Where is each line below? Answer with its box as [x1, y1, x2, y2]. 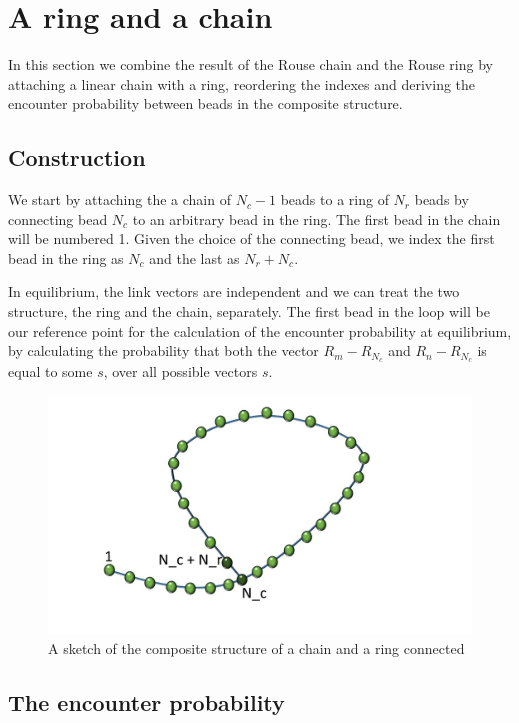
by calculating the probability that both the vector [8, 340, 319, 361]
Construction [8, 142, 146, 173]
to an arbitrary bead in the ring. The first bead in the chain [132, 208, 501, 229]
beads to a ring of [280, 189, 389, 210]
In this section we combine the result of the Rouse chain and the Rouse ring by [8, 54, 493, 75]
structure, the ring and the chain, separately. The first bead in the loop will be [8, 301, 490, 322]
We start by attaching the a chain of [8, 189, 231, 210]
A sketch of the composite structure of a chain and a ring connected [48, 637, 465, 658]
